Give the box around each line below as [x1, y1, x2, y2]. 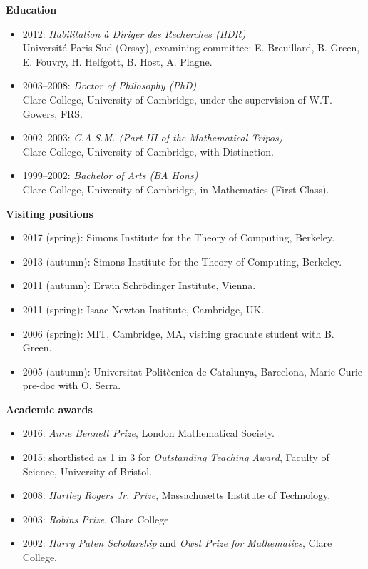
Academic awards [6, 401, 93, 416]
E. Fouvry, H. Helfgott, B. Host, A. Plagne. [22, 54, 213, 69]
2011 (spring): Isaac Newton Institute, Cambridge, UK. [22, 301, 265, 316]
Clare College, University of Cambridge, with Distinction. [22, 143, 274, 158]
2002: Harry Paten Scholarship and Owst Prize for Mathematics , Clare [22, 535, 332, 550]
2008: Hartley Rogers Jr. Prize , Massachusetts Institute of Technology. [22, 488, 331, 503]
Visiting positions [6, 206, 93, 221]
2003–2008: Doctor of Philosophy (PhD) [22, 78, 197, 93]
